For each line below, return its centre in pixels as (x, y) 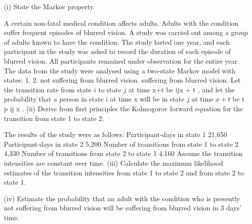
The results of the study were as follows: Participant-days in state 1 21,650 (116, 134)
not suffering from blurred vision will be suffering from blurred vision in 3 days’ (123, 208)
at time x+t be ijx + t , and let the (182, 89)
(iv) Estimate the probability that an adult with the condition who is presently (122, 198)
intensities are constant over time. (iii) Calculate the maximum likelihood (114, 163)
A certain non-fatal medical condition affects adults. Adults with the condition (121, 23)
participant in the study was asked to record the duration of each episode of (117, 51)
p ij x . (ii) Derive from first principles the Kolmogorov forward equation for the (124, 108)
